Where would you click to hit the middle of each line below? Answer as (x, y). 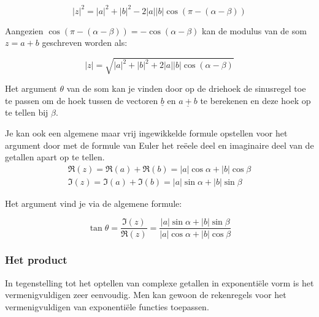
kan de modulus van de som (254, 30)
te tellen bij (27, 112)
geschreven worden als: (85, 43)
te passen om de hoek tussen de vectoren (82, 100)
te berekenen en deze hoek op (256, 100)
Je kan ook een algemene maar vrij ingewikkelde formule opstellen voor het (146, 133)
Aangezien (24, 30)
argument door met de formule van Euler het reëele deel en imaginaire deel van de (159, 145)
